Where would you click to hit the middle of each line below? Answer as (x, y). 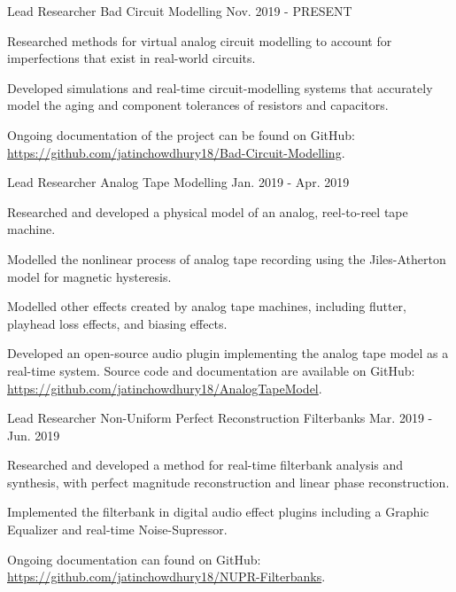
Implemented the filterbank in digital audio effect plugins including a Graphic (218, 512)
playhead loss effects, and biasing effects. (117, 323)
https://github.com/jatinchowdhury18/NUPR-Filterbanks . (166, 576)
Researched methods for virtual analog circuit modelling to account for (200, 40)
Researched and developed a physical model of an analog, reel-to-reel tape (208, 211)
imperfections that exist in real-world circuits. (131, 58)
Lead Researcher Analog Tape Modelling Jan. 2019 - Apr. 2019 (178, 182)
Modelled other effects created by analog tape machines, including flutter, (207, 306)
